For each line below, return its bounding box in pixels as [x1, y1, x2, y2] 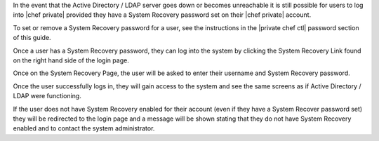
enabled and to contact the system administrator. [13, 124, 155, 133]
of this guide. [13, 34, 52, 42]
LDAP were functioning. [13, 92, 82, 100]
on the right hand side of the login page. [13, 56, 129, 65]
